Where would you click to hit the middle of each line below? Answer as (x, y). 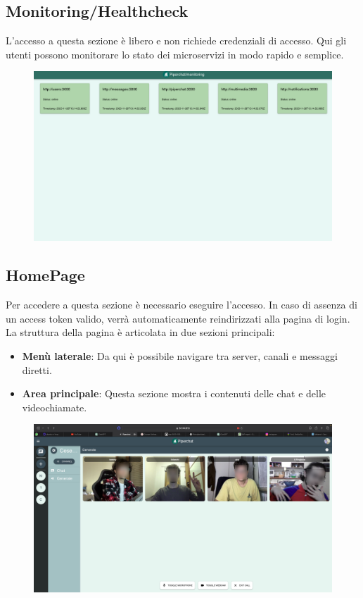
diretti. (37, 369)
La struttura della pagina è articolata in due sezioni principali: (140, 332)
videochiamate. (55, 407)
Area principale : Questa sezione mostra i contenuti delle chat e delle (174, 393)
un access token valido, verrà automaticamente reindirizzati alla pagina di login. (178, 318)
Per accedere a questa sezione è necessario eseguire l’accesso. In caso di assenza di (181, 305)
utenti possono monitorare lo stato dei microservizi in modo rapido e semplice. (175, 54)
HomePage (45, 275)
